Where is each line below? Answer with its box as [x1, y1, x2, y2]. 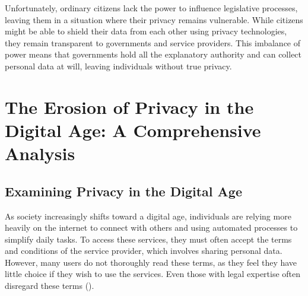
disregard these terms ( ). [5, 279, 94, 292]
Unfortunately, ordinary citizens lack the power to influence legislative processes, [5, 2, 298, 14]
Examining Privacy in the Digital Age [5, 182, 242, 200]
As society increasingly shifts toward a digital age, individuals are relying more [5, 209, 291, 222]
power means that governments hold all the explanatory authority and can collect [5, 48, 302, 61]
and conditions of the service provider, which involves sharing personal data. [5, 244, 282, 257]
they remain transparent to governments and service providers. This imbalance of [5, 36, 301, 49]
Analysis [5, 141, 75, 165]
